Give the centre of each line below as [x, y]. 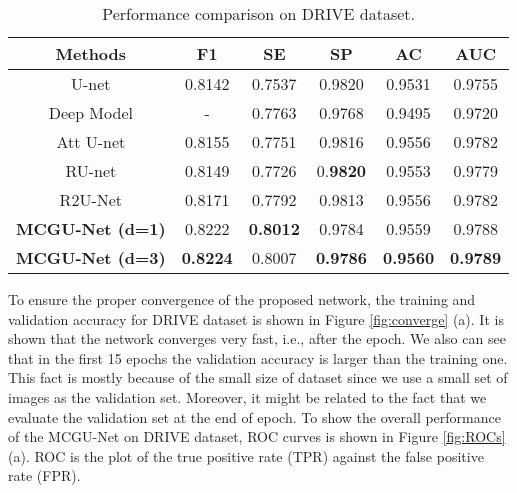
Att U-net [91, 141]
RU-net [91, 170]
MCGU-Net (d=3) [91, 257]
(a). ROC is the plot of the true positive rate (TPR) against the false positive [246, 455]
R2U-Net [91, 199]
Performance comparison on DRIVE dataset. [258, 13]
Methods [91, 53]
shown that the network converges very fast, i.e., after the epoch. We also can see [257, 338]
